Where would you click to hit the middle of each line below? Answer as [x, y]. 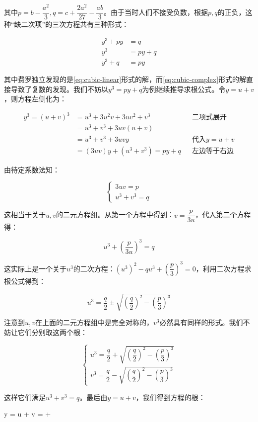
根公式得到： [25, 281]
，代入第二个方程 [223, 214]
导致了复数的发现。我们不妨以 [59, 89]
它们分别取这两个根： [52, 332]
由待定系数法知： [32, 169]
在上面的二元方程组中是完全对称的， [95, 322]
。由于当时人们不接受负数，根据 [156, 12]
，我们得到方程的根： [170, 397]
